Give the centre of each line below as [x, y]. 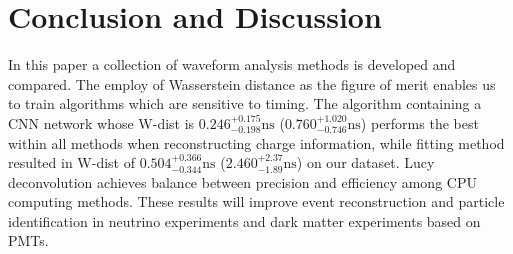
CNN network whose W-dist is [101, 122]
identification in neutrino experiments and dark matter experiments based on [244, 220]
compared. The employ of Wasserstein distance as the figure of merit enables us [252, 83]
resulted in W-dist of [71, 162]
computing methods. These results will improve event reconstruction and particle [256, 201]
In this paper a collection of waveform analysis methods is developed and [232, 64]
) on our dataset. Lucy [365, 162]
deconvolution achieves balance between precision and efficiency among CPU [242, 181]
